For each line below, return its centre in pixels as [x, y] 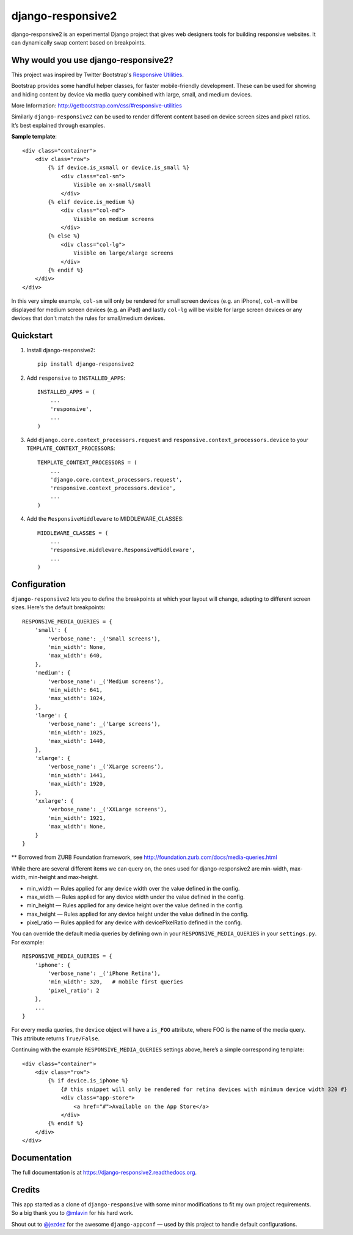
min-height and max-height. [64, 877]
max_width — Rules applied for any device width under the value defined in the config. [136, 897]
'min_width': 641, [75, 690]
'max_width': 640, [75, 656]
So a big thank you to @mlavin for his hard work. [72, 1213]
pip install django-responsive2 [86, 364]
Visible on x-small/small [112, 185]
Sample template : [34, 137]
